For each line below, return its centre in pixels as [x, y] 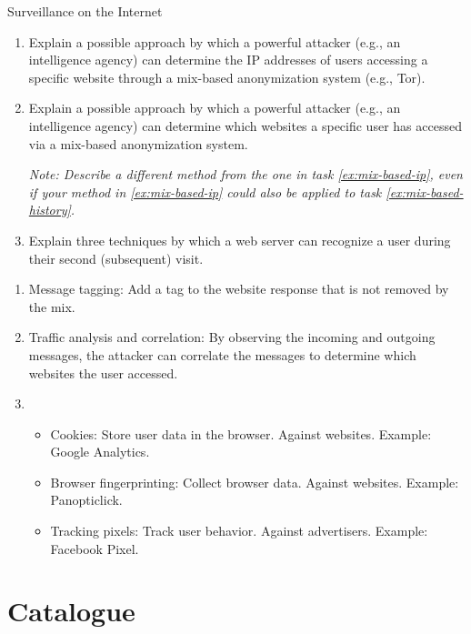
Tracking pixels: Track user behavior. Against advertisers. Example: [239, 531]
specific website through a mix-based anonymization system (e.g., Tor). [227, 77]
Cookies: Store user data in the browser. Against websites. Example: [241, 433]
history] [50, 210]
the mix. [52, 306]
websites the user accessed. [103, 372]
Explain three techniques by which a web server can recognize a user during [240, 240]
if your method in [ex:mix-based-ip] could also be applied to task [205, 191]
